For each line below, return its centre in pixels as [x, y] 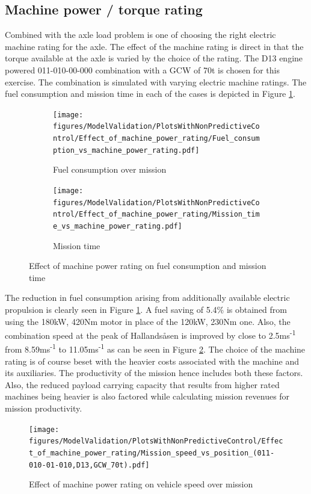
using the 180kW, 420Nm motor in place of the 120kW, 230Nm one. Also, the [148, 321]
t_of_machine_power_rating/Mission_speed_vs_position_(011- [152, 453]
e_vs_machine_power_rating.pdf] [118, 226]
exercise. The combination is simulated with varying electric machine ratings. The [156, 82]
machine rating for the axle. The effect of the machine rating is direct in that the [154, 46]
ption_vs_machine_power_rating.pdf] [126, 150]
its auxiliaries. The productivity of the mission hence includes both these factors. [154, 373]
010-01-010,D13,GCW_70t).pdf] [89, 465]
